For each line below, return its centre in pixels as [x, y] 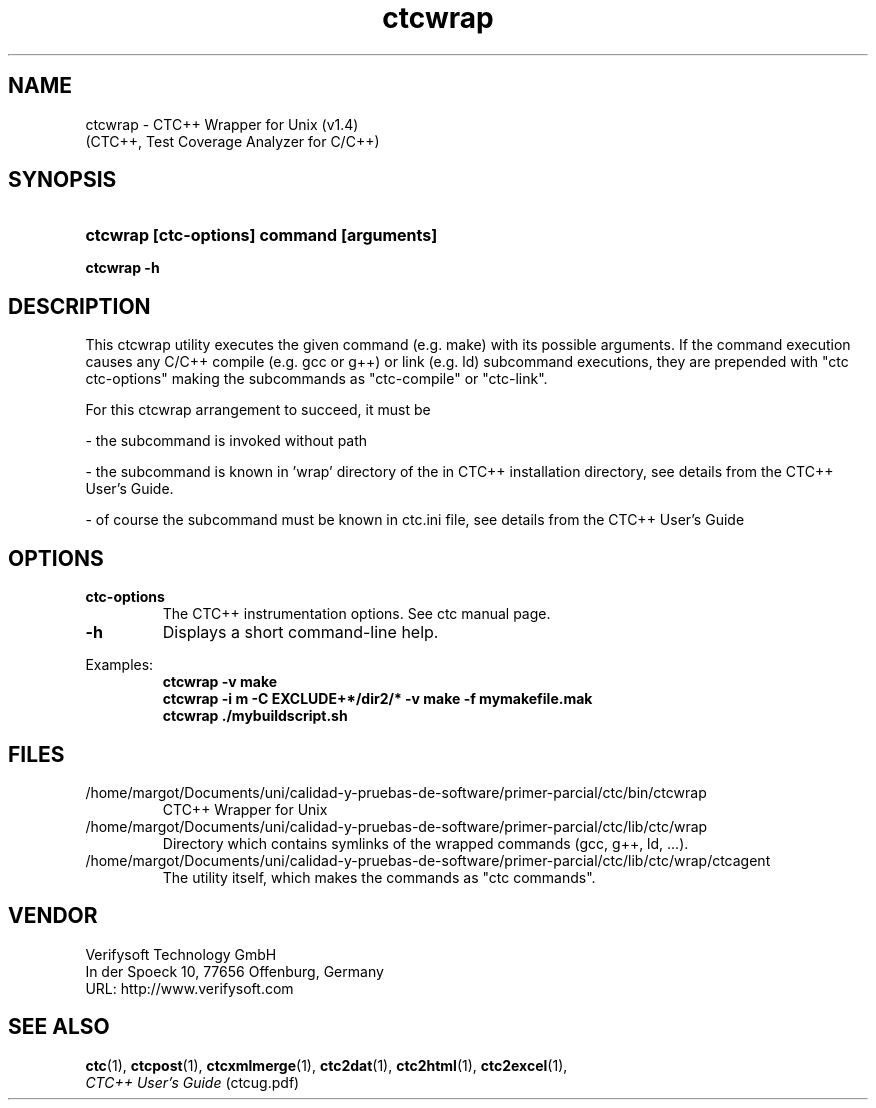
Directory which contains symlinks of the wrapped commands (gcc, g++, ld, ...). [425, 843]
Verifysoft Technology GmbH [181, 954]
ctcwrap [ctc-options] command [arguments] [261, 235]
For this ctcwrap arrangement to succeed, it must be [258, 410]
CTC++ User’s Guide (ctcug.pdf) [192, 1082]
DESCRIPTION [79, 306]
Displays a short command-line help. [300, 632]
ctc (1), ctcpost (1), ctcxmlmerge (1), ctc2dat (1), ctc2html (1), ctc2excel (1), [326, 1065]
